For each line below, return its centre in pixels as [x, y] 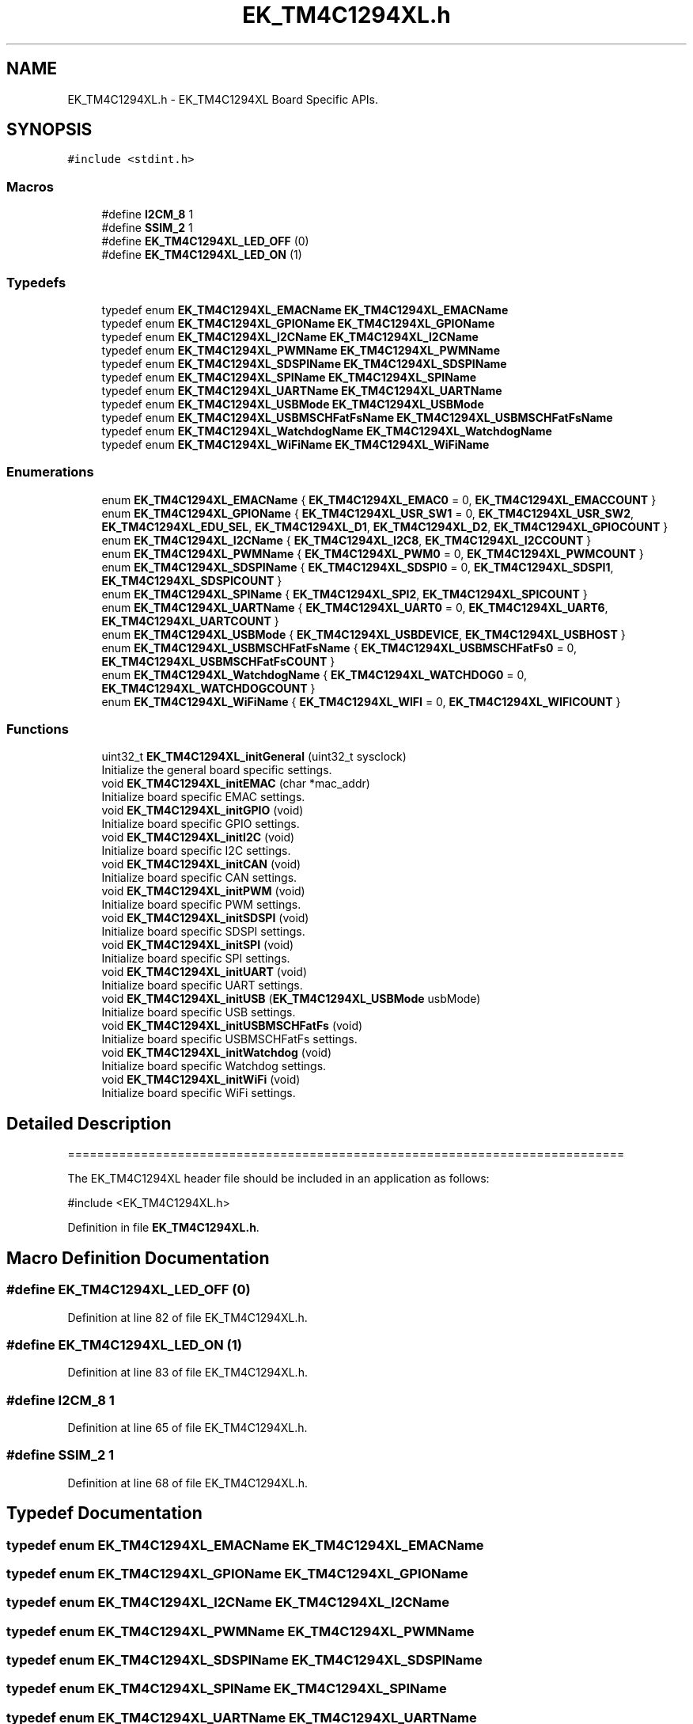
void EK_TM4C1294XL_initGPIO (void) [203, 811]
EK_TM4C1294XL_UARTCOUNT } [190, 621]
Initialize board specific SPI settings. [196, 959]
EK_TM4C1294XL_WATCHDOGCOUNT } [208, 688]
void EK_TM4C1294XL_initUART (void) [204, 972]
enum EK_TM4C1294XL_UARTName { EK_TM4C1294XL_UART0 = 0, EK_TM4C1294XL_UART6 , [355, 607]
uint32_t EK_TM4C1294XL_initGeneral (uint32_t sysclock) [254, 757]
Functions [38, 729]
